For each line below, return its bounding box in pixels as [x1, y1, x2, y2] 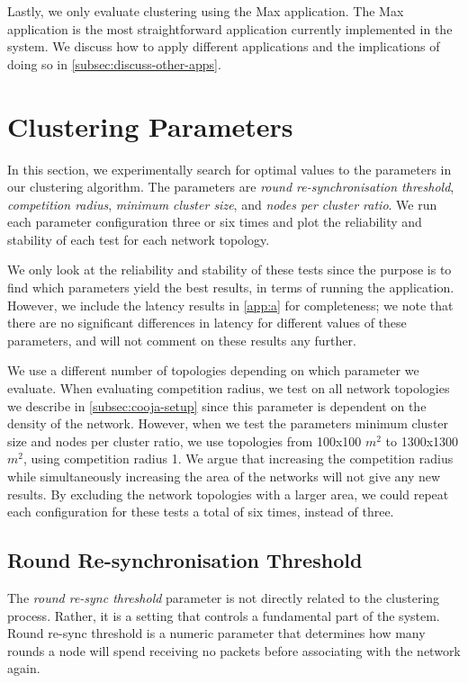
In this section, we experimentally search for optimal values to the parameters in [7, 159, 452, 178]
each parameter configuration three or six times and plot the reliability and [7, 212, 422, 231]
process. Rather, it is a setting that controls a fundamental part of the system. [7, 606, 440, 625]
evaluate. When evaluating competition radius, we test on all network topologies [7, 379, 450, 398]
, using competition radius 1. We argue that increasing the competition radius [22, 449, 454, 468]
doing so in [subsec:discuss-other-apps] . [7, 54, 221, 73]
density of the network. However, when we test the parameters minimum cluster [7, 414, 449, 433]
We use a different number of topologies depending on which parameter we [7, 361, 419, 380]
